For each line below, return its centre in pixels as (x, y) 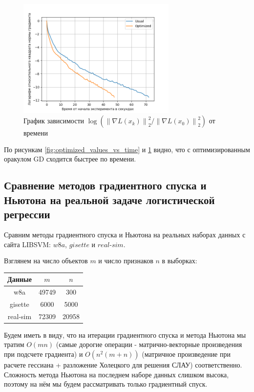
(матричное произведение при (186, 354)
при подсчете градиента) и (43, 354)
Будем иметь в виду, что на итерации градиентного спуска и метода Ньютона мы (125, 334)
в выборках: (180, 261)
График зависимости (54, 121)
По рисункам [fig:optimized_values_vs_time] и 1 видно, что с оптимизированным (127, 149)
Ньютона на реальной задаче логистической (109, 199)
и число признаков (126, 261)
